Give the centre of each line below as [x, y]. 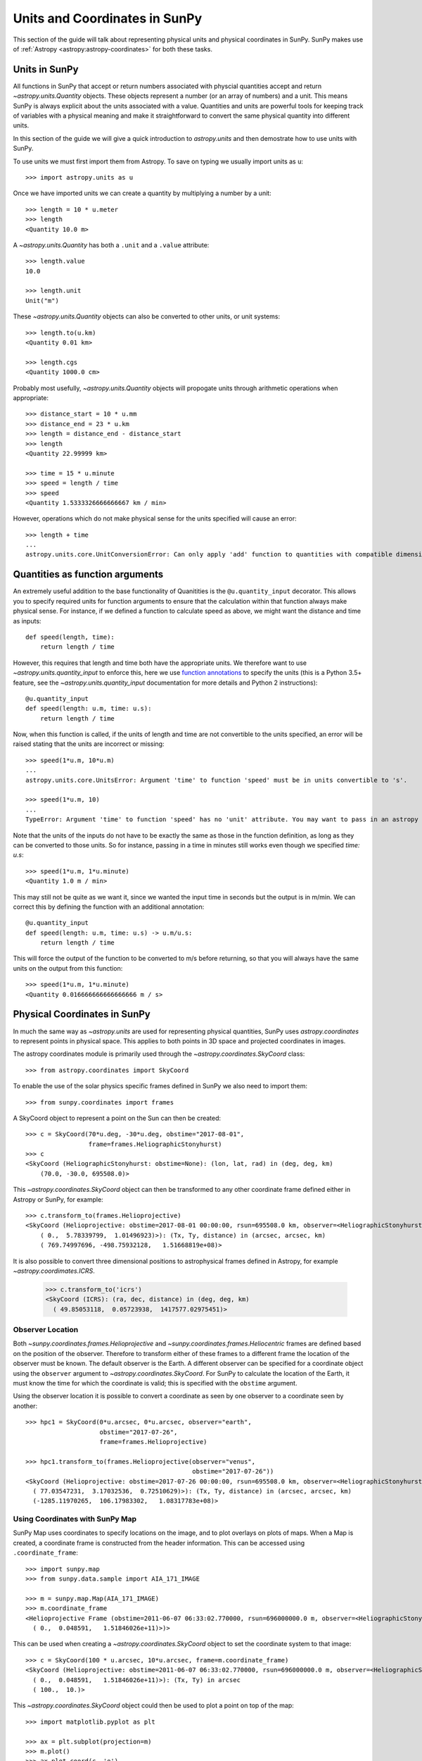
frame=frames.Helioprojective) [153, 1442]
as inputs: [27, 621]
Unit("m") [42, 300]
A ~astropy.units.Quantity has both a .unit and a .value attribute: [111, 245]
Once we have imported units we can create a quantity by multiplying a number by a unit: [142, 193]
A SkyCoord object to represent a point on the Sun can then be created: [117, 1118]
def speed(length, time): [70, 637]
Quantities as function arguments [88, 574]
